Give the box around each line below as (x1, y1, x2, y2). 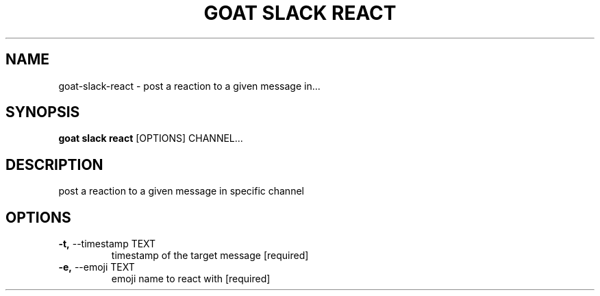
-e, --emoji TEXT (58, 261, 135, 273)
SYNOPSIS (5, 103, 80, 121)
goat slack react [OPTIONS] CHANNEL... (58, 132, 243, 145)
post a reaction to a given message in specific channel (58, 185, 304, 197)
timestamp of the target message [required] (111, 249, 309, 262)
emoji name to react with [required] (111, 273, 271, 285)
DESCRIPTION (5, 156, 103, 173)
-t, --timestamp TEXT (58, 238, 156, 250)
